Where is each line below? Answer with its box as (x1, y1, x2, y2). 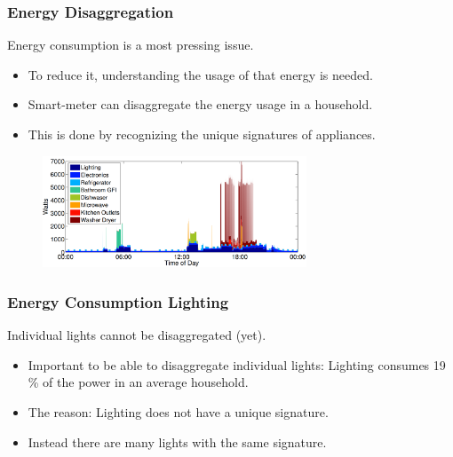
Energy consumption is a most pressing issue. (7, 35, 254, 54)
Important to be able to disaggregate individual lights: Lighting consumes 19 (28, 355, 446, 374)
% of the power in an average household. (28, 373, 249, 391)
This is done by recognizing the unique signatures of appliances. (28, 125, 376, 143)
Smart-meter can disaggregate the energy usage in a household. (28, 95, 373, 114)
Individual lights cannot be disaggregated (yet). (7, 326, 266, 344)
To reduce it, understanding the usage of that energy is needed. (28, 65, 373, 83)
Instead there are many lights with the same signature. (28, 432, 327, 451)
